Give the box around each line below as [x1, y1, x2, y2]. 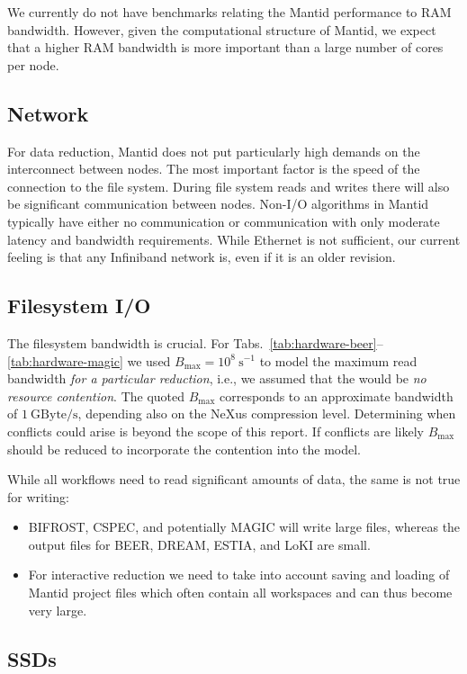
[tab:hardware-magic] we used [7, 351, 171, 370]
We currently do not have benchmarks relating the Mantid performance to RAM [7, 3, 452, 21]
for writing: [7, 487, 69, 506]
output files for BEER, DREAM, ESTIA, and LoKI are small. [28, 535, 371, 553]
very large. [28, 600, 87, 619]
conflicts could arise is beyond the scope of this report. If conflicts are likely [7, 421, 424, 440]
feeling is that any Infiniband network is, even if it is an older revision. [7, 247, 396, 266]
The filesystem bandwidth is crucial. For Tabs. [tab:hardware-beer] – [7, 333, 383, 352]
